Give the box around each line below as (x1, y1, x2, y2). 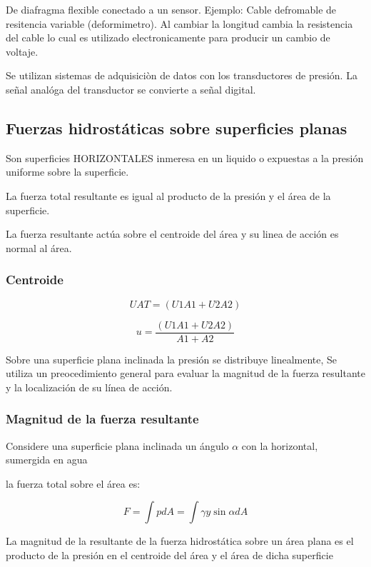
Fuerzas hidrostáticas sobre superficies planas (6, 116, 347, 139)
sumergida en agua (6, 452, 88, 467)
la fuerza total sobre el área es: (6, 476, 141, 491)
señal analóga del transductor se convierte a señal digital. (6, 81, 256, 96)
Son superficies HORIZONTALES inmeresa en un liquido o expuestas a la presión (6, 150, 364, 165)
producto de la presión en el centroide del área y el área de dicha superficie (6, 547, 333, 562)
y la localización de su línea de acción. (6, 379, 173, 394)
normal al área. (6, 240, 72, 255)
